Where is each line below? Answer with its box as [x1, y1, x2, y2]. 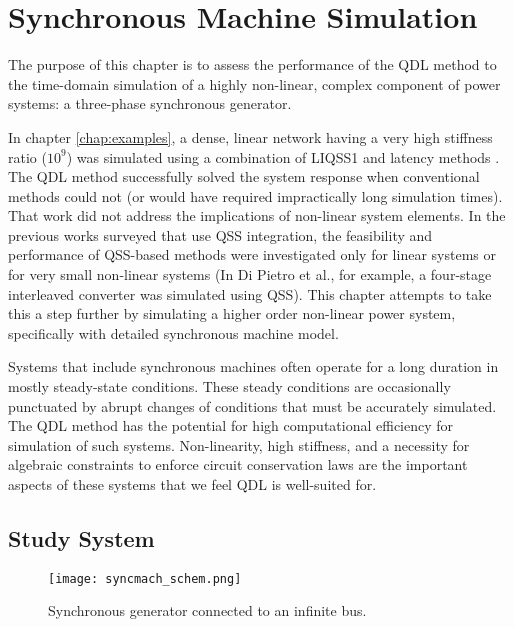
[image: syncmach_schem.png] [48, 571, 242, 586]
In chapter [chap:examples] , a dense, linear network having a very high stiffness [8, 126, 493, 147]
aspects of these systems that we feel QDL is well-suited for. [8, 474, 377, 494]
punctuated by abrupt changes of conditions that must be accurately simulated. [8, 395, 497, 416]
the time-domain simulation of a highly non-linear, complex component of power [8, 73, 501, 94]
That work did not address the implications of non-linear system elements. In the [8, 205, 506, 226]
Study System [8, 522, 155, 553]
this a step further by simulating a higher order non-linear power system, [8, 303, 456, 324]
